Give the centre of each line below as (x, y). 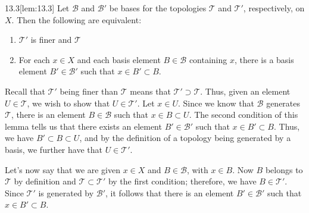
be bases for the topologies (158, 8)
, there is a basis (264, 59)
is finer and (51, 40)
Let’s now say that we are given (63, 169)
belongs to (284, 169)
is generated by (66, 192)
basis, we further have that (54, 149)
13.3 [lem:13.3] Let (37, 8)
